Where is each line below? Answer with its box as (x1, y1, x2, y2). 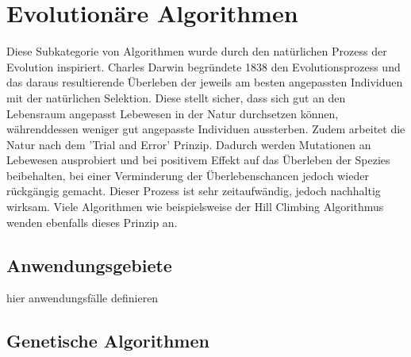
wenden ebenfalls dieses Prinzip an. (6, 213, 178, 230)
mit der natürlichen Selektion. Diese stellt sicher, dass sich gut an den (6, 89, 346, 106)
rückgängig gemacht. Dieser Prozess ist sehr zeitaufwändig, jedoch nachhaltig (6, 182, 381, 199)
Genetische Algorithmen (6, 328, 209, 353)
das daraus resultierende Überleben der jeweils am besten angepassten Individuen (6, 74, 403, 90)
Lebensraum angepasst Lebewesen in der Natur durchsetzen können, (6, 105, 339, 121)
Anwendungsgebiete (6, 252, 172, 277)
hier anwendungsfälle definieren (6, 290, 159, 306)
